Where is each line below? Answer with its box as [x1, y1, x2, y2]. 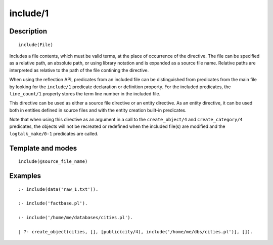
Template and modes [9, 144, 77, 152]
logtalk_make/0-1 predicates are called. [9, 130, 99, 136]
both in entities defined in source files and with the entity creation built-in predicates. [9, 107, 187, 113]
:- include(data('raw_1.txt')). [18, 186, 99, 192]
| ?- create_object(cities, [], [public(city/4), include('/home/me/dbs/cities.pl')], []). [18, 229, 253, 235]
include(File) [18, 42, 53, 48]
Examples [9, 171, 41, 180]
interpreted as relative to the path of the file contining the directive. [9, 67, 149, 73]
